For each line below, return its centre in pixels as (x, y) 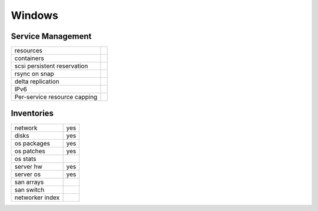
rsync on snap (34, 74)
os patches (30, 151)
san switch (29, 190)
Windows (34, 15)
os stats (25, 159)
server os (28, 174)
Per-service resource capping (56, 97)
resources (28, 51)
